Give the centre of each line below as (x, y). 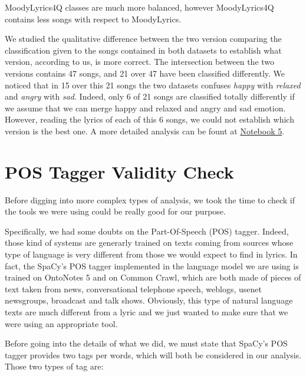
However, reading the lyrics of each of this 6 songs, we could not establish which (149, 119)
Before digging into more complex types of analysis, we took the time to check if (150, 199)
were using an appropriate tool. (61, 323)
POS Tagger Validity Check (119, 171)
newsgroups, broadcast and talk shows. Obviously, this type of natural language (149, 300)
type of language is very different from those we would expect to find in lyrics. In (151, 254)
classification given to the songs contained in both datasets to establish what (143, 50)
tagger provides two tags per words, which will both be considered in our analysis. (153, 354)
